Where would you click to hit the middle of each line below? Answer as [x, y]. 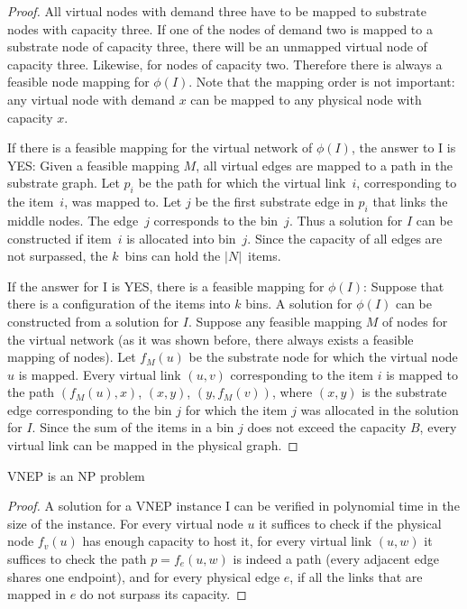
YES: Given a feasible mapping [93, 165]
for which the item [236, 409]
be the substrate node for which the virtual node [323, 357]
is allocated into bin [181, 238]
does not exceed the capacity [327, 427]
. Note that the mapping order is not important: [322, 82]
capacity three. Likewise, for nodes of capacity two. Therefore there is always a [225, 64]
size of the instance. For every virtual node [125, 523]
